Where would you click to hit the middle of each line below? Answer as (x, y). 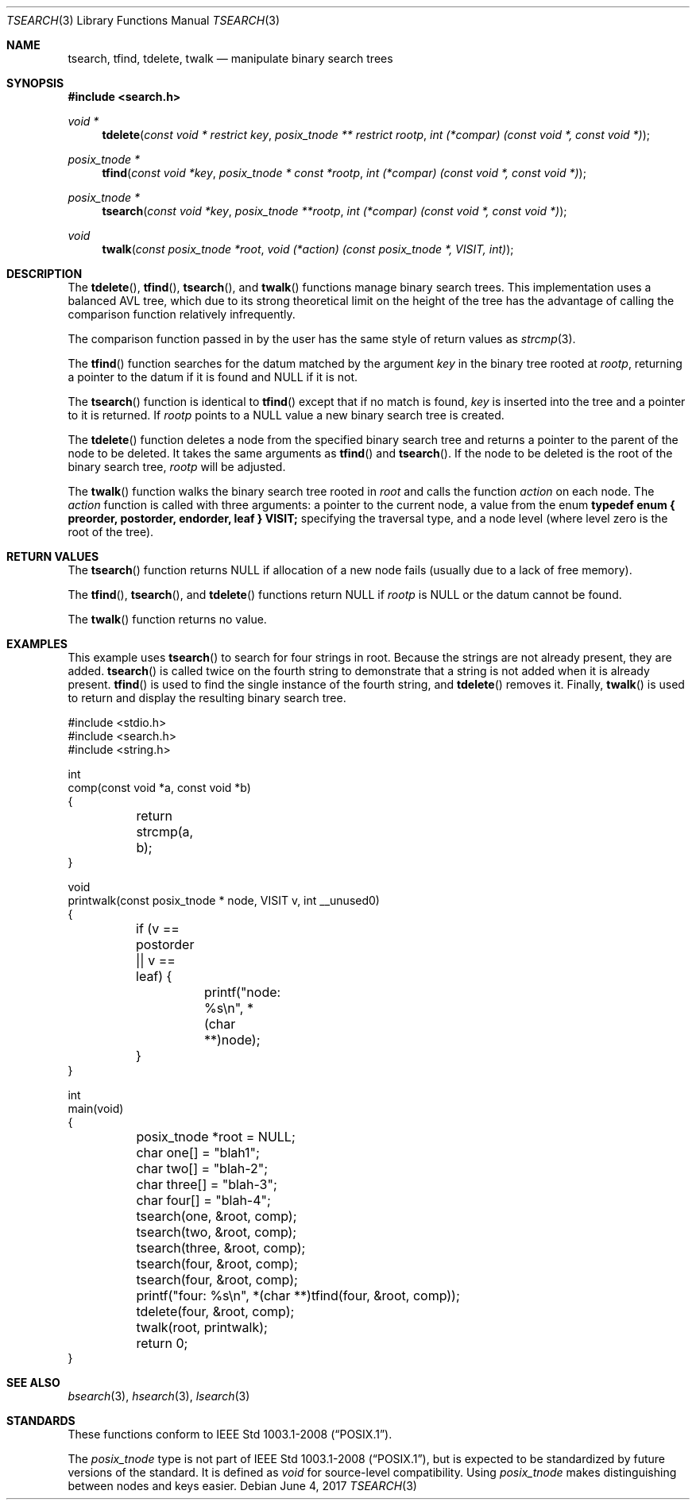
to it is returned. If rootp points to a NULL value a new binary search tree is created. (286, 415)
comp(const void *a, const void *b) (159, 788)
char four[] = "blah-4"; (203, 1200)
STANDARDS (41, 1421)
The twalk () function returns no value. (167, 619)
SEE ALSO (33, 1382)
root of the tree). (111, 532)
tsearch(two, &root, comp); (217, 1232)
